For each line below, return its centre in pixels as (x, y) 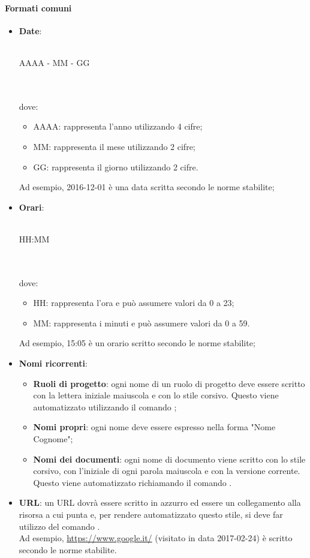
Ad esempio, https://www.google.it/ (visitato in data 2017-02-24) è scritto (156, 538)
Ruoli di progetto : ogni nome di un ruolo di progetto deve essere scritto (169, 383)
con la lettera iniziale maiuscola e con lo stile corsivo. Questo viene (156, 395)
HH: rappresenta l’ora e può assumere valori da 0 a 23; (134, 303)
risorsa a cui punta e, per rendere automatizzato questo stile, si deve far (151, 514)
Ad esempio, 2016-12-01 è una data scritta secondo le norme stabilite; (147, 187)
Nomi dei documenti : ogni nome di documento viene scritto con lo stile (169, 459)
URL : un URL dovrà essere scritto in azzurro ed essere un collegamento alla (160, 502)
